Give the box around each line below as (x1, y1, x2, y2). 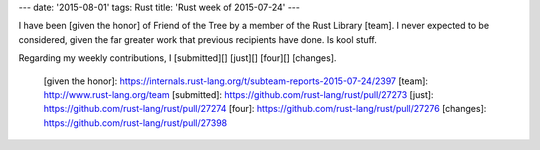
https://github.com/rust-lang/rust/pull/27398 (43, 116, 228, 129)
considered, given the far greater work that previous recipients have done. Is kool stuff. (18, 33, 377, 45)
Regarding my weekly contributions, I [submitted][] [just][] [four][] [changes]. (18, 52, 337, 64)
